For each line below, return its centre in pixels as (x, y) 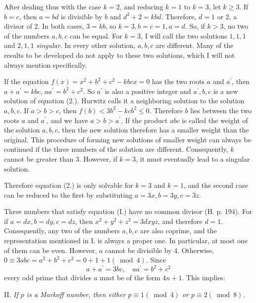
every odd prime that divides (48, 278)
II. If (11, 294)
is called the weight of (215, 120)
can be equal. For (96, 35)
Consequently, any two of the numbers (62, 231)
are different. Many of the (194, 45)
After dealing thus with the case (53, 6)
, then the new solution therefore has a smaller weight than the (153, 130)
